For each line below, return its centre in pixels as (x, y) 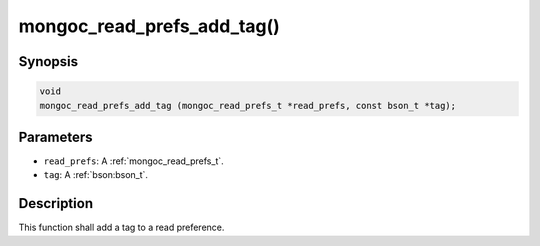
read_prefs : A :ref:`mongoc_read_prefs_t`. (133, 161)
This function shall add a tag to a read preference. (121, 227)
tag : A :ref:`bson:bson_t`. (96, 175)
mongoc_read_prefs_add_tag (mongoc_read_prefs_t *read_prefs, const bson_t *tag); (248, 105)
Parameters (55, 136)
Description (56, 203)
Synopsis (48, 61)
